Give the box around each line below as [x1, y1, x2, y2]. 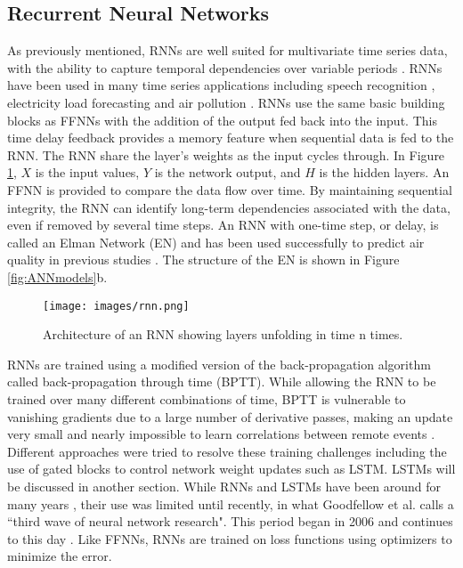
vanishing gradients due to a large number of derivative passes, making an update [7, 407, 453, 426]
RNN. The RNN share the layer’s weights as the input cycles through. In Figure [7, 145, 445, 164]
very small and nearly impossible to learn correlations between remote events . [7, 425, 435, 443]
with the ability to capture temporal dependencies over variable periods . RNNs [7, 58, 443, 77]
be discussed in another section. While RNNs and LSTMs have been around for [7, 476, 442, 495]
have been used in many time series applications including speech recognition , [7, 76, 435, 94]
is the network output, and [154, 163, 301, 182]
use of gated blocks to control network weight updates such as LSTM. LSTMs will [7, 459, 456, 478]
